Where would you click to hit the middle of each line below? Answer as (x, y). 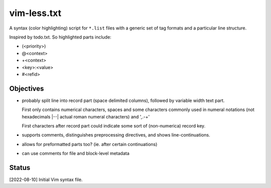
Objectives (27, 88)
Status (20, 167)
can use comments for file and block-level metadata (76, 153)
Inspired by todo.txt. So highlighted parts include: (60, 37)
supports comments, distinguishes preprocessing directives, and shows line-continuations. (116, 135)
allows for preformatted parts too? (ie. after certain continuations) (90, 144)
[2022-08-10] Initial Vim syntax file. (46, 179)
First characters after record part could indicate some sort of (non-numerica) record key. (114, 125)
